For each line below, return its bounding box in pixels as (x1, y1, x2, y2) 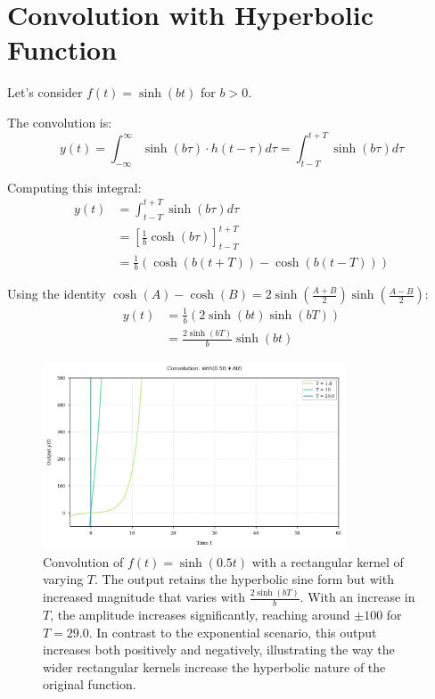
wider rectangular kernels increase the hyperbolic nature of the (43, 657, 386, 676)
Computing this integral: (7, 177, 142, 196)
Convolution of (43, 552, 124, 571)
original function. (43, 675, 136, 694)
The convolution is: (7, 112, 112, 131)
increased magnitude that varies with (43, 588, 245, 606)
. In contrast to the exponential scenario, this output (88, 622, 377, 641)
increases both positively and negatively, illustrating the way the (43, 640, 395, 659)
